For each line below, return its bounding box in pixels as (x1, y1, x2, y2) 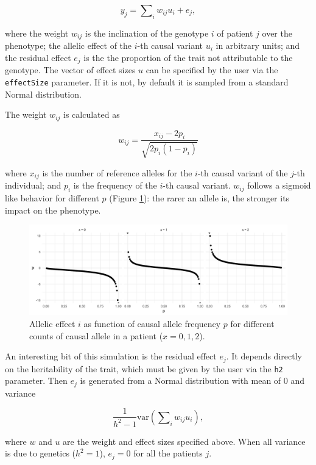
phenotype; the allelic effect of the (5, 39, 132, 52)
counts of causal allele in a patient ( (29, 329, 163, 342)
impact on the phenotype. (5, 203, 101, 216)
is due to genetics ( (5, 447, 76, 460)
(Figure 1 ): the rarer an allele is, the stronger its (109, 192, 290, 204)
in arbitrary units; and (216, 39, 300, 52)
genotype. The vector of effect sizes (5, 63, 136, 76)
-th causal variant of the (197, 166, 288, 179)
